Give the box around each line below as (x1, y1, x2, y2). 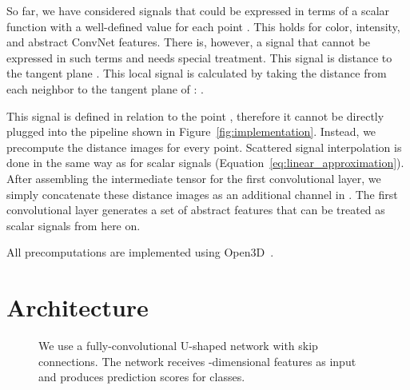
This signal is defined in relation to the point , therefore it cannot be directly (6, 107, 384, 124)
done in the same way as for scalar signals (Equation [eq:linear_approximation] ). (6, 154, 404, 171)
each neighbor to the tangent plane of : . (6, 80, 204, 97)
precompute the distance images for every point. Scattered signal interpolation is (6, 138, 402, 155)
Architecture (6, 291, 149, 324)
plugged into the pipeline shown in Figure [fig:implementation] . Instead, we (6, 123, 376, 140)
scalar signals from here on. (6, 217, 141, 233)
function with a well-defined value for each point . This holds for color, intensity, (6, 18, 400, 34)
